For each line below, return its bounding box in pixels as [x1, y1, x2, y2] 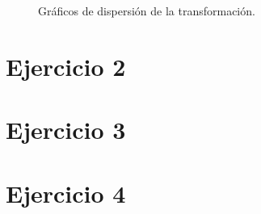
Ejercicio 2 [6, 49, 126, 82]
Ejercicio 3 [6, 113, 126, 146]
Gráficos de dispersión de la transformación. [38, 2, 255, 19]
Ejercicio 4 [6, 176, 126, 209]
